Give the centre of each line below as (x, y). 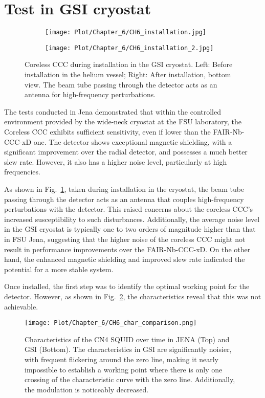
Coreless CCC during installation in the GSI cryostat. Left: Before (129, 64)
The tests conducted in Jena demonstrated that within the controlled (113, 111)
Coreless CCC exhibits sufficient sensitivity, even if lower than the (107, 131)
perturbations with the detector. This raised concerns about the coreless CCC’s (129, 209)
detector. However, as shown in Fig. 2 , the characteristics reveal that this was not (133, 296)
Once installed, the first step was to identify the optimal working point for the (127, 286)
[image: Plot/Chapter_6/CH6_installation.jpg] (126, 32)
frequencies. (22, 172)
